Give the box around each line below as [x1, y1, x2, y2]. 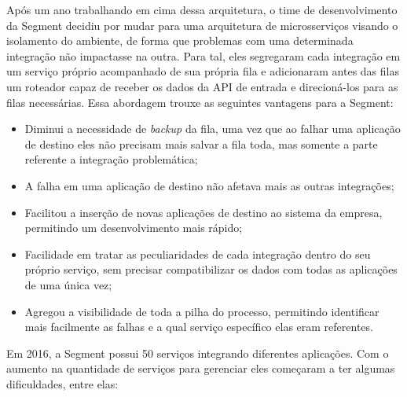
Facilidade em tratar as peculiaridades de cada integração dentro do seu [24, 245, 371, 262]
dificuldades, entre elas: [6, 375, 119, 391]
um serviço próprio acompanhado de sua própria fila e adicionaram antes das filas [6, 63, 399, 79]
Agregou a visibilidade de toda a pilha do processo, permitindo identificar [24, 303, 379, 319]
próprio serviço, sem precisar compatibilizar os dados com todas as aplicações [24, 261, 398, 278]
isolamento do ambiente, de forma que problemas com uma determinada [6, 32, 354, 49]
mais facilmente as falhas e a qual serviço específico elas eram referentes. [24, 318, 373, 335]
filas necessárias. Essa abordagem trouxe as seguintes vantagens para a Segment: [6, 94, 394, 110]
